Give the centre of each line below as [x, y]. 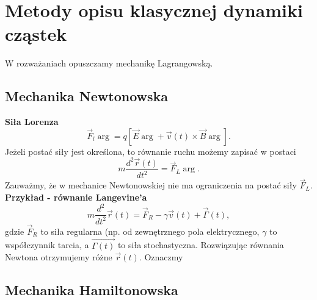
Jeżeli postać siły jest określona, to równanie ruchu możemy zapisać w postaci [151, 151]
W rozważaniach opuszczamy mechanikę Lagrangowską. [109, 63]
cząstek [36, 34]
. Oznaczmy [161, 257]
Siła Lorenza [32, 122]
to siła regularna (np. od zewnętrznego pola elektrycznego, [150, 231]
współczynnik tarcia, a [47, 245]
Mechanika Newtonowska [87, 96]
